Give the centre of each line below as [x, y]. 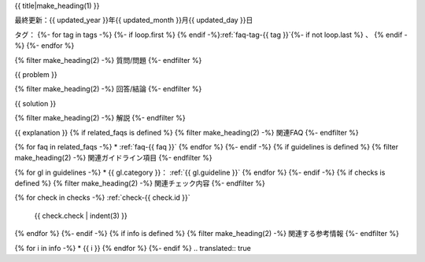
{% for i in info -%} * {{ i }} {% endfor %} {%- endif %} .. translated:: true [133, 248]
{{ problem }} [36, 74]
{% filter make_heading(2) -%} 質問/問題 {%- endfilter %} [108, 60]
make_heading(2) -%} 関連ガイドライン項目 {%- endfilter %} [113, 158]
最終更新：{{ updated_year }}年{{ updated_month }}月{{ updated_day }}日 [134, 20]
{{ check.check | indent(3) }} [81, 216]
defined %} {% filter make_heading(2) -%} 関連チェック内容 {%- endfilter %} [140, 183]
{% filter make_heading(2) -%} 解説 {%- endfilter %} [100, 118]
